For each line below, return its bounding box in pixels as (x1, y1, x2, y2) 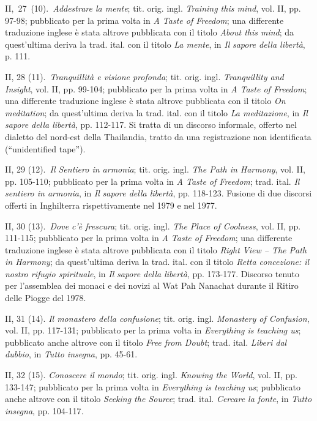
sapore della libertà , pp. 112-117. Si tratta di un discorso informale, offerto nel (5, 118, 297, 131)
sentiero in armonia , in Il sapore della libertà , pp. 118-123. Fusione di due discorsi (5, 187, 312, 199)
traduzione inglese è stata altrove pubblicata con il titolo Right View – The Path (5, 243, 307, 256)
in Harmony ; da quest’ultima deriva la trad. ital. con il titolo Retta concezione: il (5, 255, 310, 268)
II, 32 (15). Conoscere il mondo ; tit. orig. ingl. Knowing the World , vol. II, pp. (5, 368, 298, 381)
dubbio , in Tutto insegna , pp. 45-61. (5, 348, 138, 360)
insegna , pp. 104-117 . (5, 404, 84, 417)
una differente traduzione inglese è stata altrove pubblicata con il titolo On (5, 94, 286, 107)
